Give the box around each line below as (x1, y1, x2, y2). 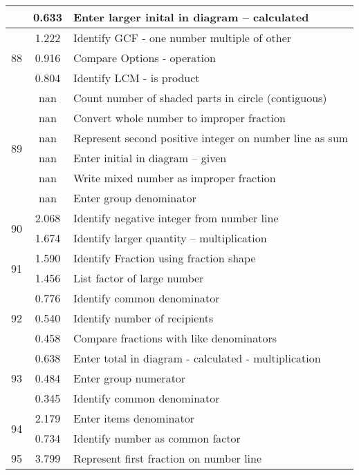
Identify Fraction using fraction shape (73, 250, 256, 266)
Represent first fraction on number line (73, 450, 262, 466)
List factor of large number (73, 270, 204, 286)
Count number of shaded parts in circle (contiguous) (73, 90, 327, 106)
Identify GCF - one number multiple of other (73, 30, 292, 46)
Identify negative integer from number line (73, 210, 279, 226)
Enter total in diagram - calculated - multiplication (73, 350, 321, 366)
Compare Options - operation (73, 50, 216, 66)
